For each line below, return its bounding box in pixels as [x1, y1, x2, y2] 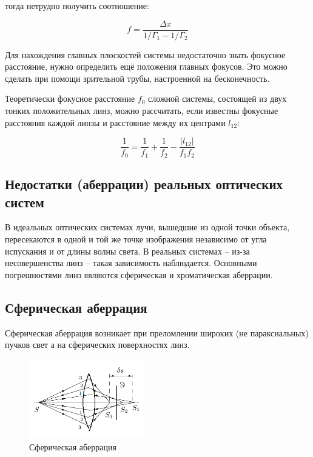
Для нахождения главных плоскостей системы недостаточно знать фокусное [5, 48, 286, 61]
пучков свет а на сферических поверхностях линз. [5, 338, 190, 351]
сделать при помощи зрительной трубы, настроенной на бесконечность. [5, 72, 270, 84]
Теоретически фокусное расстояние [5, 92, 135, 105]
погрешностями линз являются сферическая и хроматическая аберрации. [5, 268, 273, 281]
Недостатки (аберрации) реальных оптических [5, 175, 283, 193]
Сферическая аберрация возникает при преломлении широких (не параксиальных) [5, 326, 309, 339]
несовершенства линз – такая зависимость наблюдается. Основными [5, 256, 257, 269]
